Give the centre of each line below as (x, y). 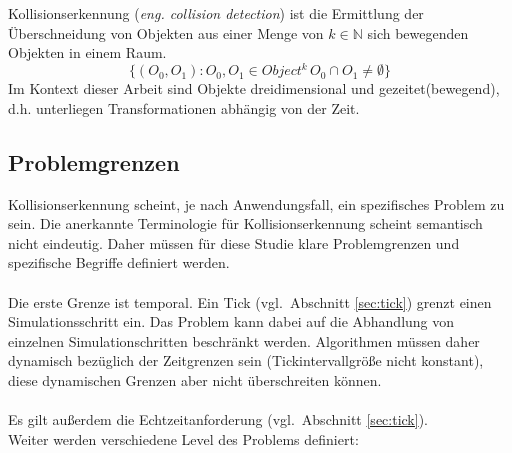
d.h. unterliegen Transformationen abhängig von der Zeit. (184, 107)
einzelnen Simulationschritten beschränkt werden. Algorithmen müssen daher (244, 340)
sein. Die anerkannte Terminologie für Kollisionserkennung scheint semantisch (245, 223)
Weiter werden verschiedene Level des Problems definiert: (183, 438)
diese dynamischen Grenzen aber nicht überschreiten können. (195, 380)
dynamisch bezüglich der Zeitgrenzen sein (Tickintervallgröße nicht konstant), (246, 360)
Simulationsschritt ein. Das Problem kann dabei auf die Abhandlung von (231, 321)
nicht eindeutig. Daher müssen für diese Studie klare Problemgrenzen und (234, 242)
